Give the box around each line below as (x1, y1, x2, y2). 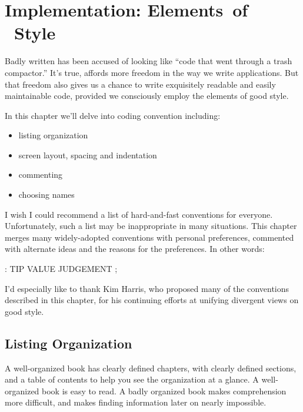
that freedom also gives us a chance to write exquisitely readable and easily (5, 78, 276, 90)
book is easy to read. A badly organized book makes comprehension (42, 384, 287, 397)
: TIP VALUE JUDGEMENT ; (5, 263, 118, 275)
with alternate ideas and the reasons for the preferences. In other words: (5, 242, 265, 255)
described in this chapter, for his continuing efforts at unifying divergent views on (5, 294, 299, 306)
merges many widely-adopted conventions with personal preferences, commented (5, 231, 294, 243)
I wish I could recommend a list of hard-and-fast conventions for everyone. (5, 208, 273, 220)
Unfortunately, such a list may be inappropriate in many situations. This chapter (5, 220, 297, 232)
